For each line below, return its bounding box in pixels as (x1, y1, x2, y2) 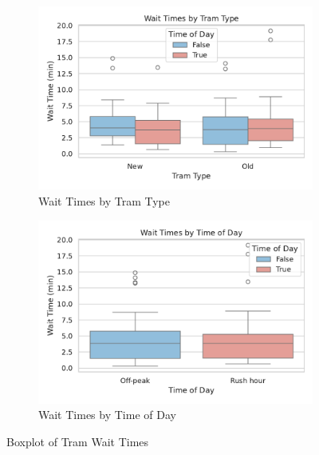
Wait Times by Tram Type (38, 192, 170, 209)
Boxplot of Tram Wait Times (6, 433, 149, 450)
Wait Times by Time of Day (38, 406, 176, 423)
